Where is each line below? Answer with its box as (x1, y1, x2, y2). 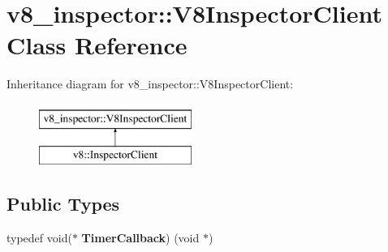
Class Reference (6, 28, 188, 62)
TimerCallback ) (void (81, 229, 200, 246)
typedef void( (6, 229, 72, 246)
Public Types (6, 191, 120, 216)
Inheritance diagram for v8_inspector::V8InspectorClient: (6, 75, 294, 92)
